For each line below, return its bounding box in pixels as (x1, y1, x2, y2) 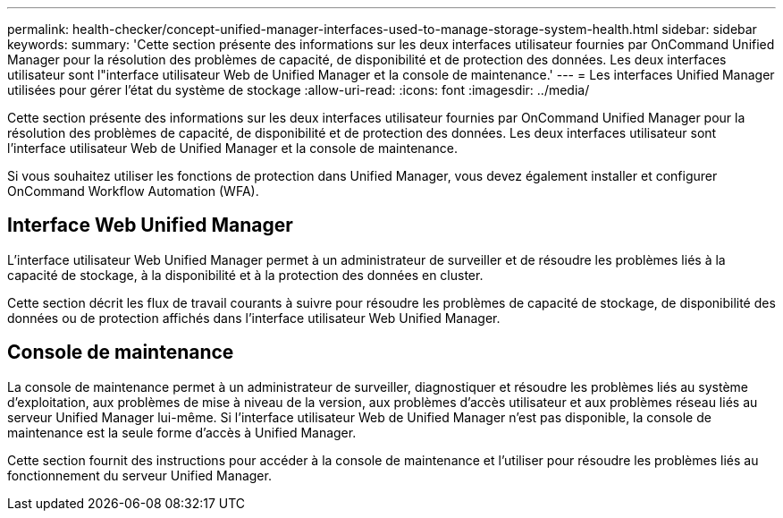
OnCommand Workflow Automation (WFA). (7, 183, 259, 199)
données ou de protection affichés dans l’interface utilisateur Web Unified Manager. (7, 310, 501, 326)
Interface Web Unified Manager (7, 214, 293, 237)
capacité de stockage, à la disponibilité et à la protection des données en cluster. (7, 267, 484, 283)
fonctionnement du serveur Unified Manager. (7, 467, 272, 483)
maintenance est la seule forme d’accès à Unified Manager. (7, 424, 357, 440)
